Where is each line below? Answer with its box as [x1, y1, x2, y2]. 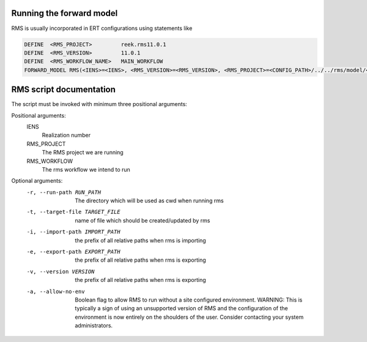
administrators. [75, 322, 113, 329]
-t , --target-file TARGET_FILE [26, 208, 120, 216]
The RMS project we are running [42, 149, 124, 156]
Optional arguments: [11, 177, 63, 184]
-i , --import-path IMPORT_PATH [26, 229, 120, 235]
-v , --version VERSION [26, 268, 95, 275]
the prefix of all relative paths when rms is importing [75, 237, 206, 244]
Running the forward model [11, 8, 118, 18]
